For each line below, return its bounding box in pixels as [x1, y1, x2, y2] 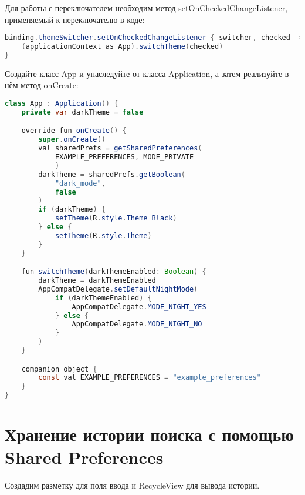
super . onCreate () [38, 135, 106, 144]
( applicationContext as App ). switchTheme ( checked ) [21, 42, 223, 51]
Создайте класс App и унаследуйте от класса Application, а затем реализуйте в [5, 67, 289, 79]
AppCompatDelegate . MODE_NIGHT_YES [72, 302, 206, 311]
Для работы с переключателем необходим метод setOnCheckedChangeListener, [5, 2, 288, 14]
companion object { [21, 364, 97, 373]
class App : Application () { [5, 99, 118, 108]
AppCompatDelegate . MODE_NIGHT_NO [72, 320, 202, 329]
